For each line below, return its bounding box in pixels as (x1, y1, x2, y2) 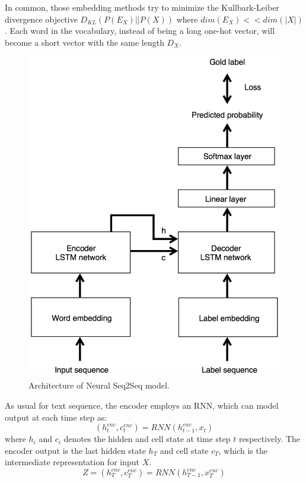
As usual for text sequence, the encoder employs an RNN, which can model (5, 399, 279, 412)
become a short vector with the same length (5, 36, 164, 48)
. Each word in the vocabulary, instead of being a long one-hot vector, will (5, 24, 275, 37)
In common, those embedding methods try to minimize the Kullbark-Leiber (5, 1, 279, 13)
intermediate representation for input (5, 456, 139, 468)
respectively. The (238, 433, 301, 445)
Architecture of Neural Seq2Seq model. (28, 379, 170, 392)
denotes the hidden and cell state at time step (63, 433, 231, 445)
